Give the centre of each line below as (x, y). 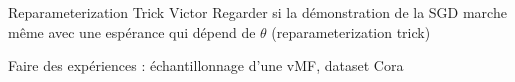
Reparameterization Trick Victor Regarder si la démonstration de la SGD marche (257, 12)
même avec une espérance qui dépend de (132, 31)
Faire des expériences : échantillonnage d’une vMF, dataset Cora (206, 65)
